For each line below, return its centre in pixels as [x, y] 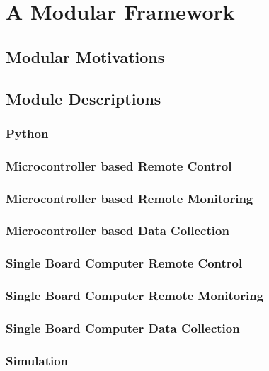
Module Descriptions [84, 98]
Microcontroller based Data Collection [118, 230]
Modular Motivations [85, 56]
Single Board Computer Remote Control [124, 263]
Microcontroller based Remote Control [119, 165]
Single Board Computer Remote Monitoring [135, 296]
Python [27, 133]
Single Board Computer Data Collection [123, 327]
